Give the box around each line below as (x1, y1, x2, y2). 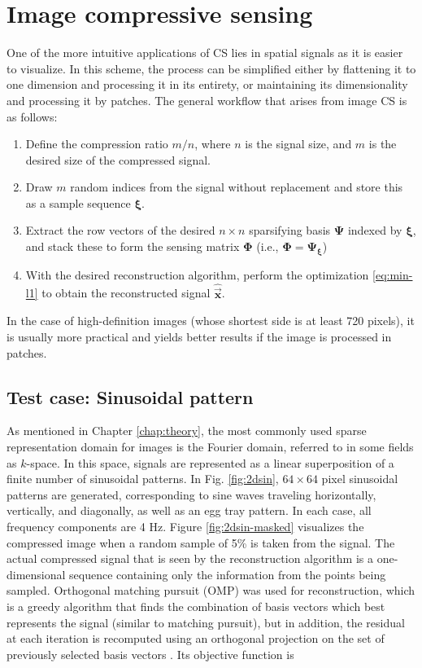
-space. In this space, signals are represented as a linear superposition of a (26, 454, 394, 471)
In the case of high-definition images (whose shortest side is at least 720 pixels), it (7, 312, 415, 329)
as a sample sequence (25, 194, 131, 211)
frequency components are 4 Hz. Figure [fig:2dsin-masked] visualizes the (7, 518, 364, 535)
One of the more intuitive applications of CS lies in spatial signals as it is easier (7, 44, 403, 61)
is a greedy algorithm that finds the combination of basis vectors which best (7, 598, 385, 614)
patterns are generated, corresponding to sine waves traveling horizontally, (7, 486, 376, 503)
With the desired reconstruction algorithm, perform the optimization (25, 266, 369, 283)
